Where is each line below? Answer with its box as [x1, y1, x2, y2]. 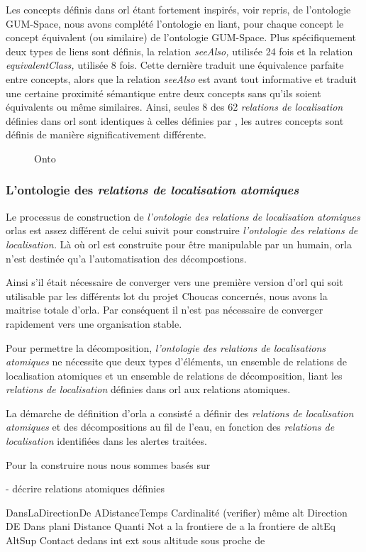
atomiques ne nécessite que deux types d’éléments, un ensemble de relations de [6, 354, 347, 369]
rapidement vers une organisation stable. [6, 316, 182, 331]
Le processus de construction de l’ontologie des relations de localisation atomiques [6, 209, 360, 223]
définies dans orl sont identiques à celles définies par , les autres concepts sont [6, 113, 344, 128]
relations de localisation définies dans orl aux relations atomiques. [6, 382, 291, 397]
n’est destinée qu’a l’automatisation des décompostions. [6, 250, 247, 265]
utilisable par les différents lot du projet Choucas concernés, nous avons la [6, 288, 328, 303]
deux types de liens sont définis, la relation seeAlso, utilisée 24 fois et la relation [6, 43, 353, 58]
